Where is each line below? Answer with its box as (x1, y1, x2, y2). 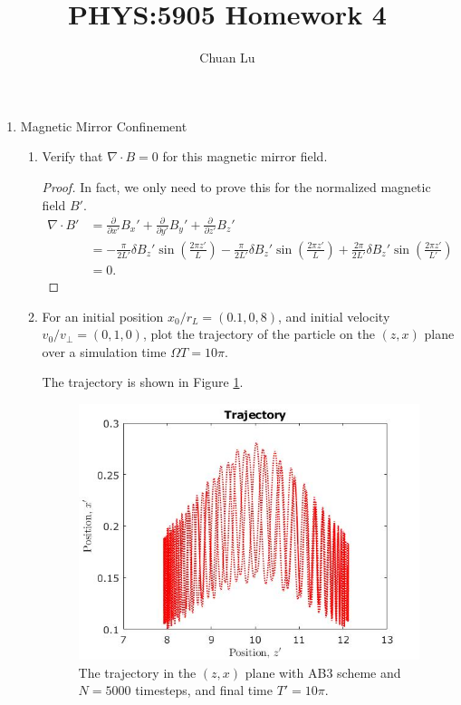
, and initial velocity (277, 306, 390, 325)
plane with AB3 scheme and (245, 662, 401, 681)
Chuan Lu (199, 48, 255, 67)
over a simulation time (42, 342, 167, 361)
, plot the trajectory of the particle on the (142, 324, 375, 343)
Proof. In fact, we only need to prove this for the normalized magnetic (42, 177, 431, 196)
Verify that (42, 147, 103, 166)
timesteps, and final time (135, 681, 273, 700)
